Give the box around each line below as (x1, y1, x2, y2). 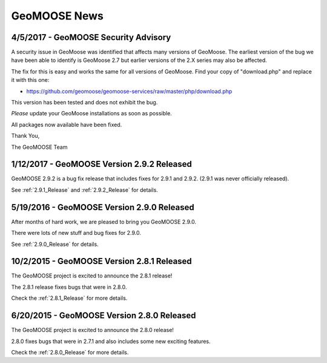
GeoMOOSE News (11, 9, 104, 22)
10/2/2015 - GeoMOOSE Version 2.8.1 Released (11, 256, 192, 266)
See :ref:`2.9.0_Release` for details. (11, 240, 99, 248)
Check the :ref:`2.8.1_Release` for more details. (11, 294, 128, 302)
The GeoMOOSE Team (11, 143, 68, 151)
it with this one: (11, 76, 50, 84)
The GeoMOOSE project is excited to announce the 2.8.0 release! (11, 327, 174, 334)
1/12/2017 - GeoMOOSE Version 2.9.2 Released (11, 159, 192, 169)
